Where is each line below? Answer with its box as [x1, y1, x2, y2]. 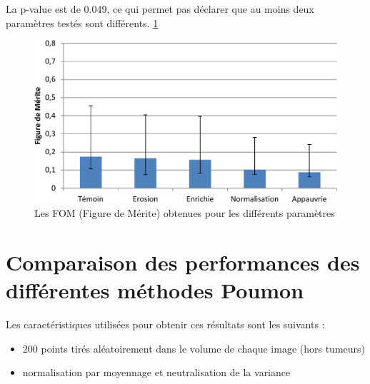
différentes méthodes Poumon [6, 276, 304, 305]
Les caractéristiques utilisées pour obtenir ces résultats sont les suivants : [6, 317, 325, 332]
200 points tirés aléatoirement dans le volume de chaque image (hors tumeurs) [22, 340, 366, 355]
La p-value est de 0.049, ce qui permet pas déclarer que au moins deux [6, 1, 314, 16]
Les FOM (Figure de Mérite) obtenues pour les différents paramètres [34, 206, 335, 221]
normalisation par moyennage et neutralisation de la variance [22, 365, 291, 380]
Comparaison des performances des [6, 248, 360, 277]
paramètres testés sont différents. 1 [6, 15, 159, 30]
